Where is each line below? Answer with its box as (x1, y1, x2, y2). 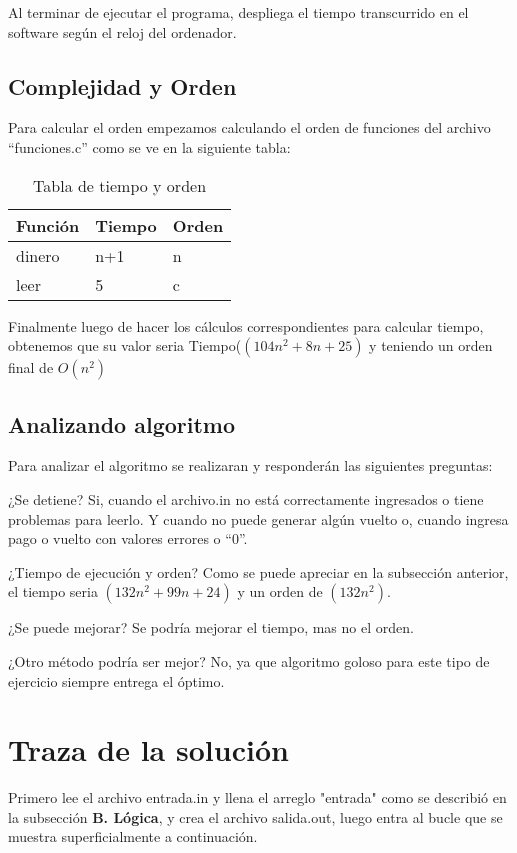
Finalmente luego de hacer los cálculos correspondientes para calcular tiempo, (8, 315, 484, 336)
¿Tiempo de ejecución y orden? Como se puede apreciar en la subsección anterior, (8, 561, 509, 582)
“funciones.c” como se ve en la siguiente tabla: (8, 136, 291, 157)
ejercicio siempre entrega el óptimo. (8, 670, 225, 691)
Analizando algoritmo (8, 408, 236, 439)
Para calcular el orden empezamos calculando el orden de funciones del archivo (8, 117, 491, 138)
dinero (16, 243, 60, 267)
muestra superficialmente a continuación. (8, 826, 258, 847)
